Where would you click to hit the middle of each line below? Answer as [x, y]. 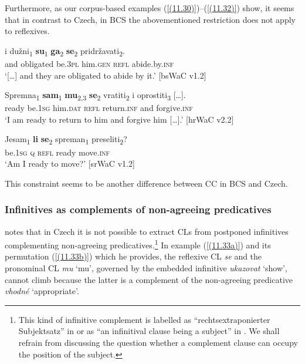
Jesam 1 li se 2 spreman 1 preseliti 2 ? [66, 140]
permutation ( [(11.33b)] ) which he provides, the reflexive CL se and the [133, 256]
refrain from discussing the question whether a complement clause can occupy [158, 342]
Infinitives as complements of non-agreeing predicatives [138, 209]
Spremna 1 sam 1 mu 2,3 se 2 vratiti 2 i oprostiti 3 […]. [95, 95]
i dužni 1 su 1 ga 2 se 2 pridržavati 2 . [65, 51]
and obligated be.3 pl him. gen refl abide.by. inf [89, 63]
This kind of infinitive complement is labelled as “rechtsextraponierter [144, 319]
